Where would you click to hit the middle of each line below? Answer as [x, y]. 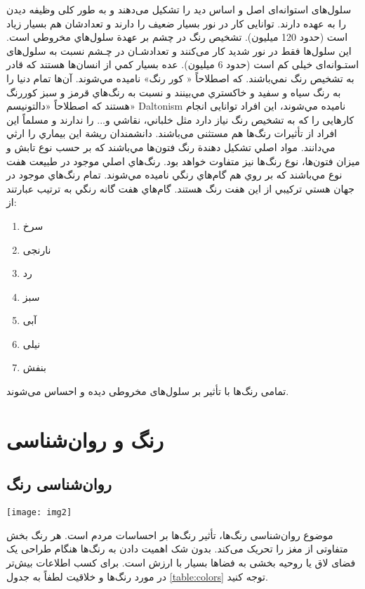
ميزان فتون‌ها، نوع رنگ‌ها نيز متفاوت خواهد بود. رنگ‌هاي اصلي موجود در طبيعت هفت [183, 161]
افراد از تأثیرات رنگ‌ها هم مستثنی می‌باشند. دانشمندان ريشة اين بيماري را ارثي [172, 133]
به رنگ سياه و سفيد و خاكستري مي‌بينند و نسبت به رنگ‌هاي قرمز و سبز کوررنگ [174, 92]
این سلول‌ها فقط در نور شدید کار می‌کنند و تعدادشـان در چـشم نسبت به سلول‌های [179, 50]
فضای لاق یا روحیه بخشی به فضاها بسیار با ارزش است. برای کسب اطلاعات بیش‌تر [181, 563]
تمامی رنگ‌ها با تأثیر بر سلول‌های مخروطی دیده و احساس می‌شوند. [148, 391]
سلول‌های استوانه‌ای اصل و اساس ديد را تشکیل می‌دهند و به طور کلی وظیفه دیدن [179, 9]
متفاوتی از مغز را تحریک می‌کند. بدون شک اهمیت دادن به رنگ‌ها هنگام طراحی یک [177, 549]
